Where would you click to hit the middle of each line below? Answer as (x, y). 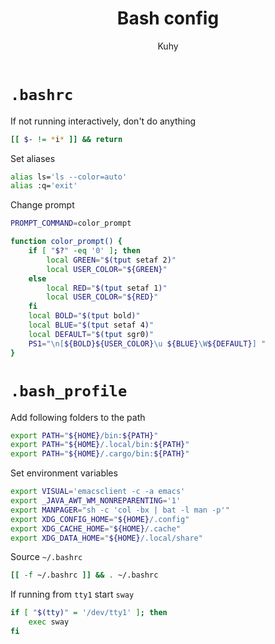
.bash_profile (69, 391)
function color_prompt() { (66, 242)
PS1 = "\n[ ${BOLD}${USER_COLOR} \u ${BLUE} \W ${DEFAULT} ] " (147, 343)
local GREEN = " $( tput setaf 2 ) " (111, 260)
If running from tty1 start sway (72, 594)
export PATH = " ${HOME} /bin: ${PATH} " (84, 435)
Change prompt (42, 205)
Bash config (168, 18)
